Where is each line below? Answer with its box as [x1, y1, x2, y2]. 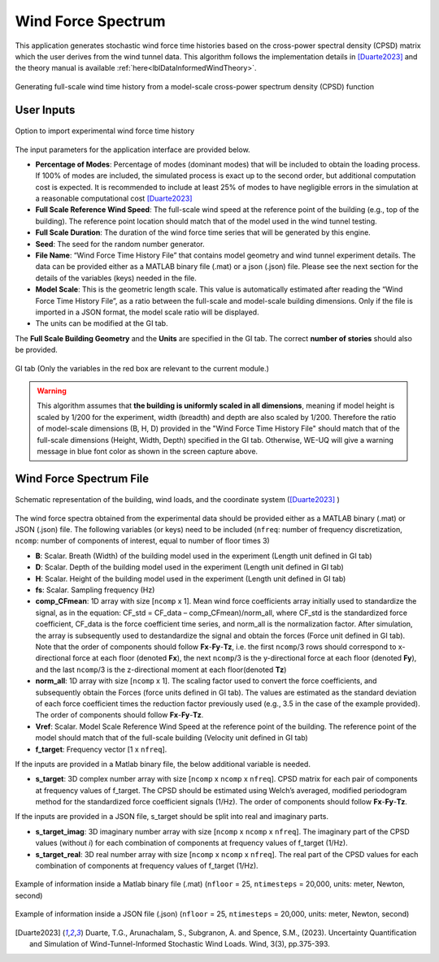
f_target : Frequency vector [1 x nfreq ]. [35, 744, 167, 754]
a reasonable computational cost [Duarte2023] [35, 193, 193, 203]
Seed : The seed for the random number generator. [35, 239, 205, 249]
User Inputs [15, 102, 76, 117]
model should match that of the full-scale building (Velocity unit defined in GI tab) [35, 733, 308, 743]
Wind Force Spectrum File [15, 471, 150, 485]
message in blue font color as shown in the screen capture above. [37, 446, 259, 456]
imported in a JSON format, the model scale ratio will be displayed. [35, 307, 259, 317]
